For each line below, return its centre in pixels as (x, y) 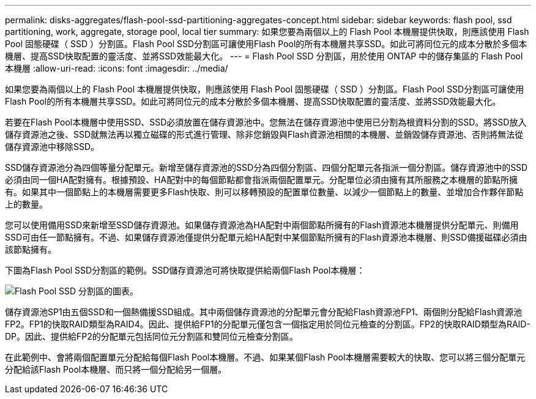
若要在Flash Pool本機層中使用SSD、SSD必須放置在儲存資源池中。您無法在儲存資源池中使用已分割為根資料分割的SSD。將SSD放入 (266, 122)
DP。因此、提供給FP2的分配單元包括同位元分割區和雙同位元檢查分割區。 (151, 336)
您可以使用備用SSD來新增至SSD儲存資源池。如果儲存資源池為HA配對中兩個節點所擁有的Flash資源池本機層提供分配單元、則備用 (262, 225)
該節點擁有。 (31, 249)
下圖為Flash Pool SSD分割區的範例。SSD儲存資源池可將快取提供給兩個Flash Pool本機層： (185, 270)
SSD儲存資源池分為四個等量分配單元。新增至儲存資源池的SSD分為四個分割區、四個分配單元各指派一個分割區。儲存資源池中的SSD (266, 167)
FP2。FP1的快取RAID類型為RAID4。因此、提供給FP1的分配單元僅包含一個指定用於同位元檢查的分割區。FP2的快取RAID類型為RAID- (268, 324)
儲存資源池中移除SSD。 (52, 147)
